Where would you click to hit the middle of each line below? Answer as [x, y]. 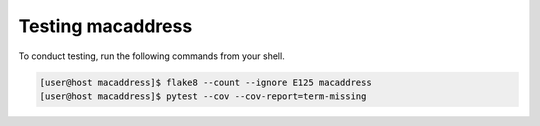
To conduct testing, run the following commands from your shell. [151, 56]
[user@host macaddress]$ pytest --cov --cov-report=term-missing [203, 96]
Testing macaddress [105, 26]
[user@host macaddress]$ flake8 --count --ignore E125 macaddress [205, 82]
